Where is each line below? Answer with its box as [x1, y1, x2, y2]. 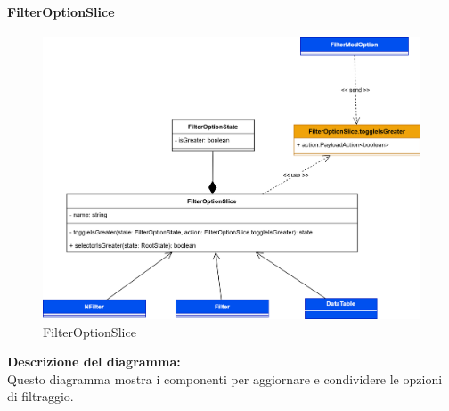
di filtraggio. [7, 387, 74, 406]
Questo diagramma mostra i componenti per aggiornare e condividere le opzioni [7, 369, 443, 388]
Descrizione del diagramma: [7, 352, 181, 371]
